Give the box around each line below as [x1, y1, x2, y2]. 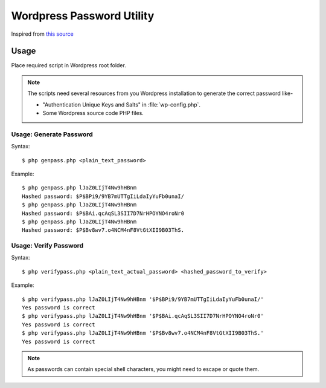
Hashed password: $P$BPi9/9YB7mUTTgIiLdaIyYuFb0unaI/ [22, 192, 184, 200]
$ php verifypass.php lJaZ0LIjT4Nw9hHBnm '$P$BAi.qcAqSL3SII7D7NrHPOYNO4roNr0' [22, 312, 264, 320]
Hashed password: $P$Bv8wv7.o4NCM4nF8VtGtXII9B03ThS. [22, 227, 184, 234]
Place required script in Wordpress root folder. [11, 62, 126, 69]
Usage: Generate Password [11, 130, 93, 139]
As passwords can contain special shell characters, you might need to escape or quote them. [27, 366, 260, 373]
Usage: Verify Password [11, 242, 84, 250]
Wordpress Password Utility [11, 9, 155, 22]
